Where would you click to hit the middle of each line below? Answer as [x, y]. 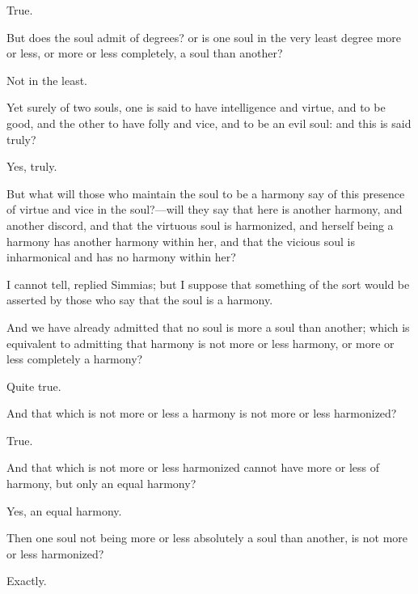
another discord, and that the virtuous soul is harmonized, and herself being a [200, 225]
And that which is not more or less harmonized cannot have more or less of [193, 467]
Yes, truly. [32, 166]
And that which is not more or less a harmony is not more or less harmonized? [202, 413]
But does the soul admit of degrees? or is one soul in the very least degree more [204, 37]
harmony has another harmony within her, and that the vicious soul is [181, 241]
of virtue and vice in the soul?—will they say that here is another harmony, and [205, 209]
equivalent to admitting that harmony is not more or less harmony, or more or [201, 343]
